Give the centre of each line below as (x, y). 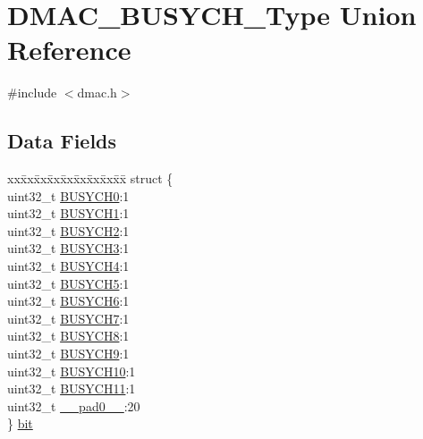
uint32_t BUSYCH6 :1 (68, 301)
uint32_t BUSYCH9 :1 (68, 354)
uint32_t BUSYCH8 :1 (68, 336)
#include (32, 93)
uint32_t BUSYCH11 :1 (72, 388)
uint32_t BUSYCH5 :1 (68, 283)
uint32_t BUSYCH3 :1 (68, 248)
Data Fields (62, 141)
